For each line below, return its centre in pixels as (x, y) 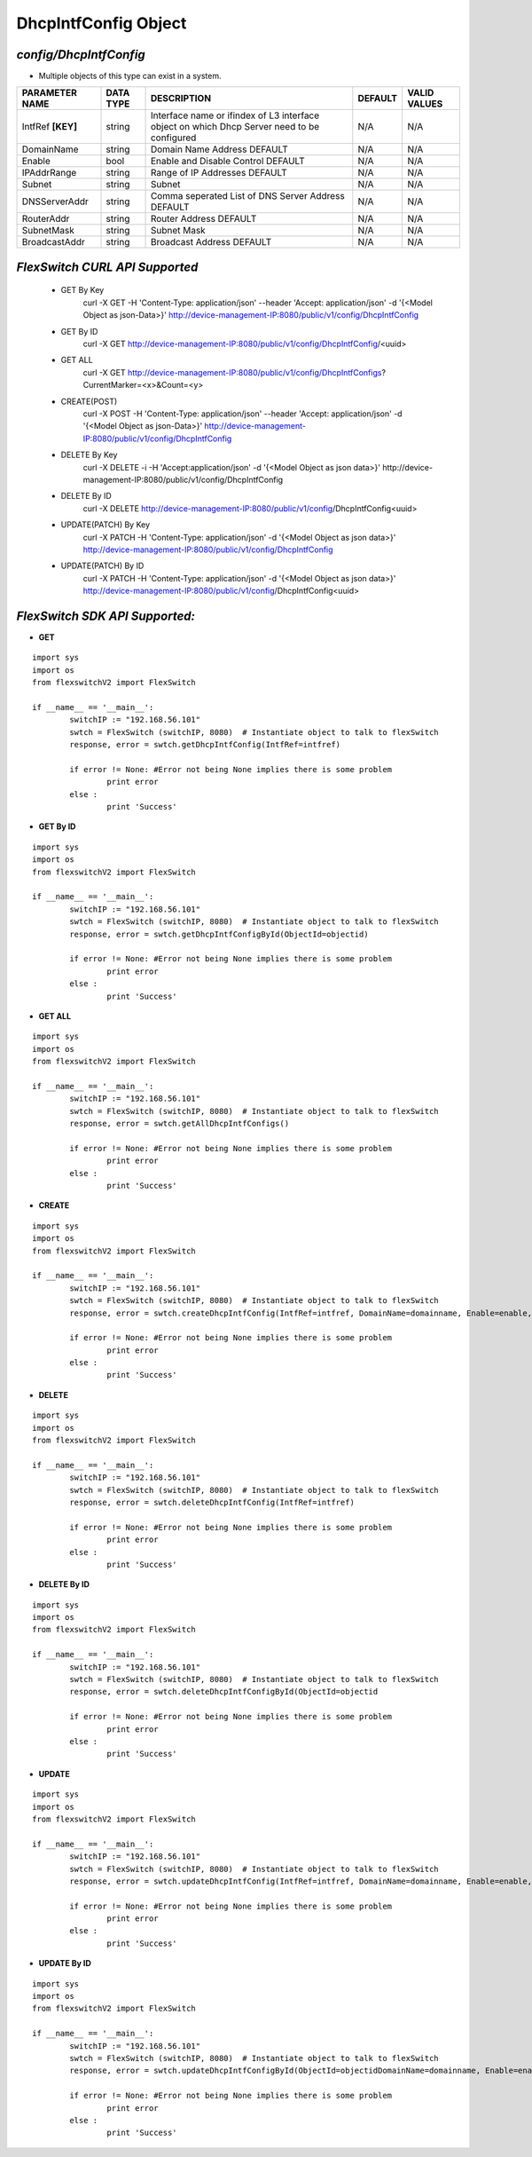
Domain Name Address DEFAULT (219, 149)
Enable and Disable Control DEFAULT (227, 162)
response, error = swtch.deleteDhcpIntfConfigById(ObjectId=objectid (224, 1692)
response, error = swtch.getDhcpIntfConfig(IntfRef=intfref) (205, 745)
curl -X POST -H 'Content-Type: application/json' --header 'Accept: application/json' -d (243, 414)
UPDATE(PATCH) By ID (102, 566)
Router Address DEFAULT (203, 219)
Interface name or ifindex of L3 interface (235, 115)
